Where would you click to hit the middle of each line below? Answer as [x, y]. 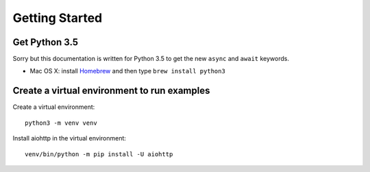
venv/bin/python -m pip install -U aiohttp [99, 154]
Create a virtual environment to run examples [111, 91]
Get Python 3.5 [46, 42]
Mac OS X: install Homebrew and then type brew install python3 [127, 71]
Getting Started [58, 18]
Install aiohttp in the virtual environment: [70, 138]
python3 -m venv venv [61, 123]
